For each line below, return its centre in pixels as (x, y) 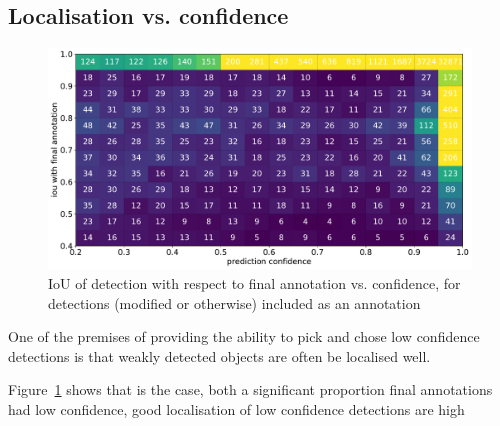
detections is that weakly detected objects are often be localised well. (219, 355)
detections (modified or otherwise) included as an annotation (234, 302)
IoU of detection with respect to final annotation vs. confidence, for (254, 282)
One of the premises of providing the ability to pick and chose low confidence (244, 336)
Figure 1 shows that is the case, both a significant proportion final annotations (250, 389)
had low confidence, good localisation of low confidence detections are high (236, 408)
